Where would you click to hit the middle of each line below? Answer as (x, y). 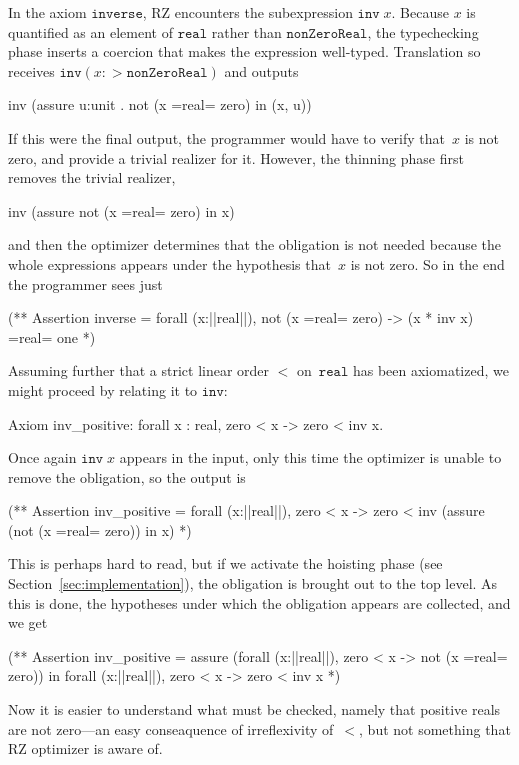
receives (31, 70)
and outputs (261, 70)
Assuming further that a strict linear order (139, 370)
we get (28, 622)
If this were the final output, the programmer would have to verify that (227, 137)
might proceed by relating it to (103, 389)
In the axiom (47, 12)
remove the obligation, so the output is (127, 476)
